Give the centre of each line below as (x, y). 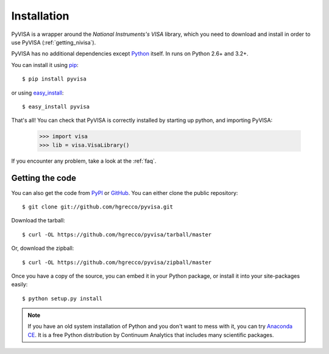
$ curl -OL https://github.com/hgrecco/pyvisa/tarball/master (117, 234)
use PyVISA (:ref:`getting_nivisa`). (54, 42)
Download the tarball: (38, 221)
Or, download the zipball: (43, 248)
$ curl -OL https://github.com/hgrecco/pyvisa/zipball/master (117, 262)
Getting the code (44, 178)
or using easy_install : (37, 93)
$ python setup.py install (62, 298)
